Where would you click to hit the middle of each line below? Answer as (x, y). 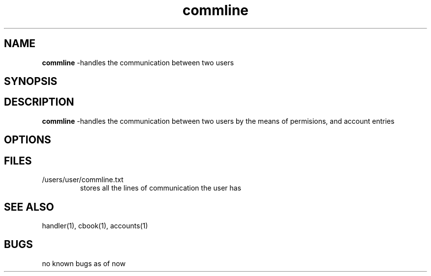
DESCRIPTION (39, 102)
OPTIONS (28, 140)
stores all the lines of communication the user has (161, 188)
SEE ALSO (29, 207)
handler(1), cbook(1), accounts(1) (95, 225)
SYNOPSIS (31, 82)
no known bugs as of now (84, 263)
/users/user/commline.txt (83, 180)
